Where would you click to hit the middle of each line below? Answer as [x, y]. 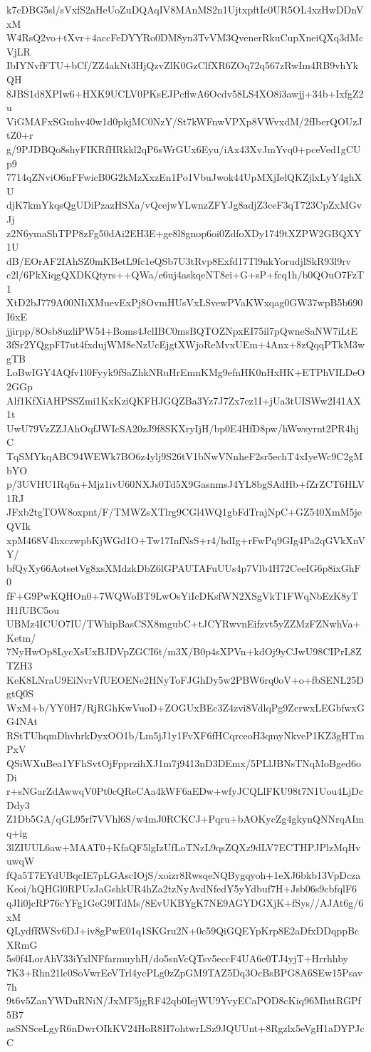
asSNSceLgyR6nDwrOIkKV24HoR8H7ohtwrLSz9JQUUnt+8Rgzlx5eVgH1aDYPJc [185, 1028]
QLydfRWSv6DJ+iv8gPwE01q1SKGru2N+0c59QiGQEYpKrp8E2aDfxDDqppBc [183, 931]
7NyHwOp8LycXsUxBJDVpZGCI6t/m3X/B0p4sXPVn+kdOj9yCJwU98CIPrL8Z [184, 651]
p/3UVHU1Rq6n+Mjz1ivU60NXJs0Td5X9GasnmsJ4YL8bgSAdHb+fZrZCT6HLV [186, 484]
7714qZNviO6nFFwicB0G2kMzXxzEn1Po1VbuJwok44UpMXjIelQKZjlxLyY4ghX [184, 177]
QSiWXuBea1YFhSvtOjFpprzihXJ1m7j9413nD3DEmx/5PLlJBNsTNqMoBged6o [184, 763]
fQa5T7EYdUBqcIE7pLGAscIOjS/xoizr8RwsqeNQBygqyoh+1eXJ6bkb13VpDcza [184, 874]
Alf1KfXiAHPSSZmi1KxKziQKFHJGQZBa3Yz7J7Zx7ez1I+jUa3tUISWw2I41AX [184, 400]
